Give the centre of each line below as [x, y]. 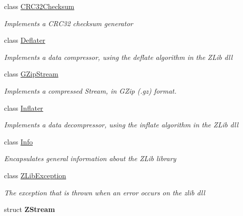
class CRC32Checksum [39, 6]
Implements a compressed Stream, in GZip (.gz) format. [90, 90]
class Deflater [25, 40]
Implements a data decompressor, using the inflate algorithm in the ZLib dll [121, 125]
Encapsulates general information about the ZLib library [90, 158]
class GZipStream [31, 74]
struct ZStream [29, 209]
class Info [18, 141]
